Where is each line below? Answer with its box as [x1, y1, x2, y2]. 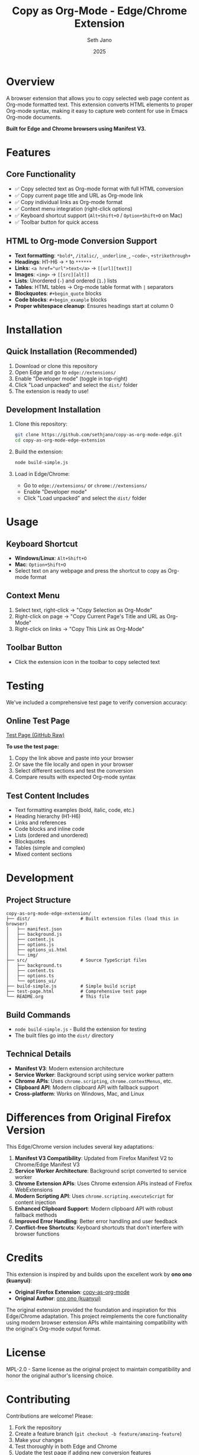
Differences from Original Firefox [6, 1111, 172, 1124]
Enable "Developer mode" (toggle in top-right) [14, 375, 128, 382]
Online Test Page [6, 716, 70, 726]
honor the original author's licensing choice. [6, 1372, 114, 1379]
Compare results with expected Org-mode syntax [14, 773, 136, 781]
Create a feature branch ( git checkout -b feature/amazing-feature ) [14, 1430, 182, 1437]
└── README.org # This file [6, 994, 110, 1000]
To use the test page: [6, 743, 59, 750]
